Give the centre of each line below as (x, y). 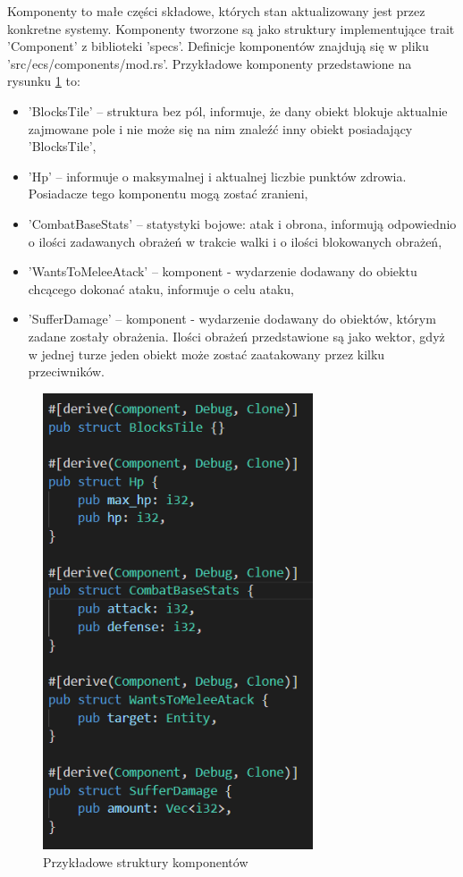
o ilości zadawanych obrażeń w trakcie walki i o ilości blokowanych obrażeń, (235, 241)
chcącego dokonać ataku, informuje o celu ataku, (161, 288)
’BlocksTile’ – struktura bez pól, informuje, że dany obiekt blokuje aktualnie (238, 110)
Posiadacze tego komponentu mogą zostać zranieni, (168, 194)
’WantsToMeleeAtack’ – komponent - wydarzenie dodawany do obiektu (223, 271)
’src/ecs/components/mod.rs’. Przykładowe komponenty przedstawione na (210, 63)
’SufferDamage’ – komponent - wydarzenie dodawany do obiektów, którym (232, 319)
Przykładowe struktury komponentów (146, 861)
